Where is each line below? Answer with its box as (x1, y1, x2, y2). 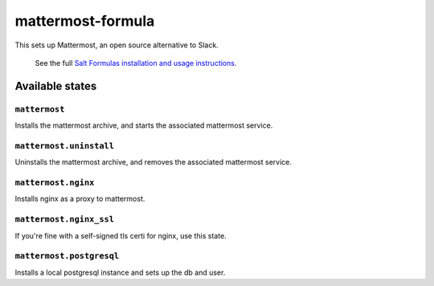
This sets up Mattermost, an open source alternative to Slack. (14, 40, 219, 50)
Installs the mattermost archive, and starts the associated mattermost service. (14, 121, 273, 130)
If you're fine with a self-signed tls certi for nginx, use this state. (14, 231, 227, 240)
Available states (14, 79, 97, 92)
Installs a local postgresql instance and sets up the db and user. (14, 268, 226, 277)
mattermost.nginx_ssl (14, 214, 114, 225)
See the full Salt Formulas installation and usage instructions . (35, 58, 237, 67)
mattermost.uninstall (14, 141, 114, 151)
